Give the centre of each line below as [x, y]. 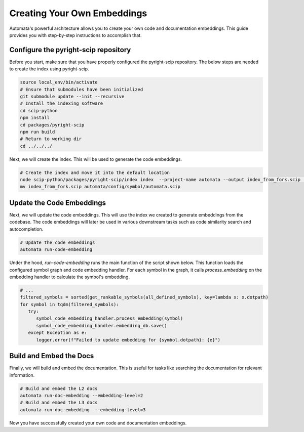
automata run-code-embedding [56, 250]
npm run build [37, 132]
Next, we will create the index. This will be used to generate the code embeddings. [96, 159]
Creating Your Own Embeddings [78, 13]
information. [22, 375]
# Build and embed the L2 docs [59, 388]
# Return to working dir [51, 139]
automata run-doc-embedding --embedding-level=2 [82, 395]
